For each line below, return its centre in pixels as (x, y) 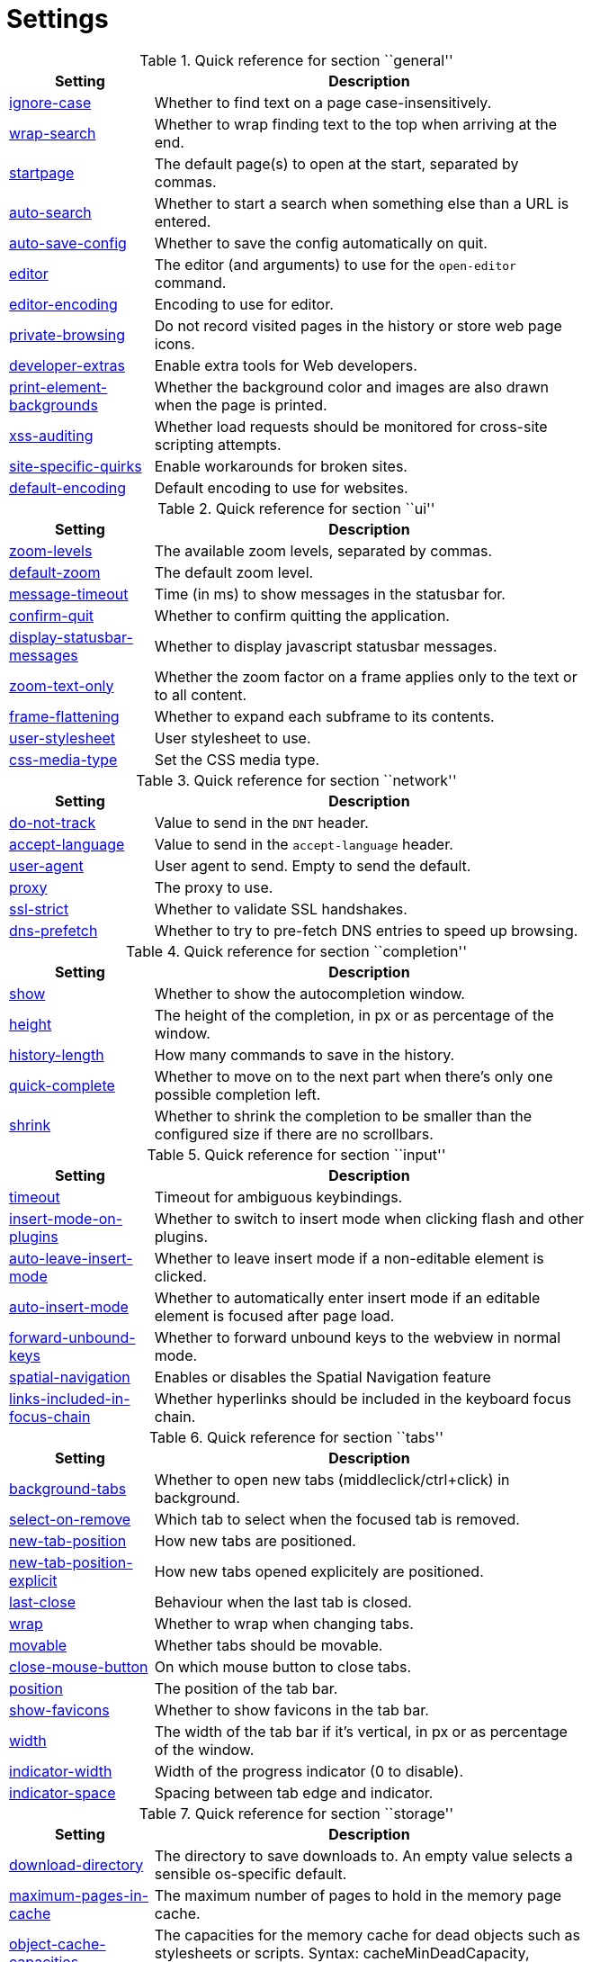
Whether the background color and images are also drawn (351, 387)
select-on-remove (70, 1519)
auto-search (50, 212)
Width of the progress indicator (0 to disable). (309, 1771)
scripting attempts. (218, 444)
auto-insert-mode (69, 1306)
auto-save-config (68, 243)
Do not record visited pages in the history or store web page (358, 325)
